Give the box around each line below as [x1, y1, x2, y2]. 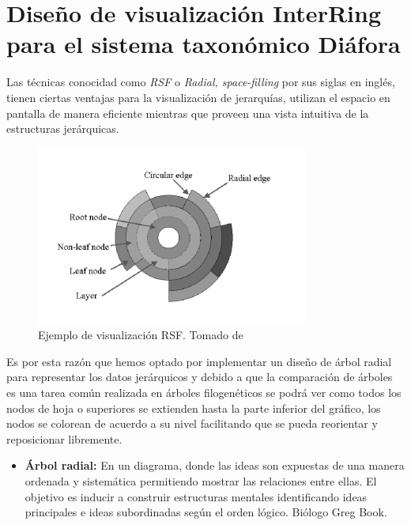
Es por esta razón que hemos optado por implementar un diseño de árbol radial [6, 353, 392, 369]
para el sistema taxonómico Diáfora [6, 28, 401, 60]
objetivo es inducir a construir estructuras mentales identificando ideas [25, 488, 368, 504]
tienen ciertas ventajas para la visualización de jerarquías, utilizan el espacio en [6, 89, 390, 105]
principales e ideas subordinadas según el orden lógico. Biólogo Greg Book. [25, 504, 387, 520]
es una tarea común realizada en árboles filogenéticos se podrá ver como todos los [6, 384, 402, 401]
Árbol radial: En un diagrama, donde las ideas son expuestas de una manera [25, 457, 405, 474]
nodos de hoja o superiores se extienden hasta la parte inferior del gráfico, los [6, 399, 381, 416]
